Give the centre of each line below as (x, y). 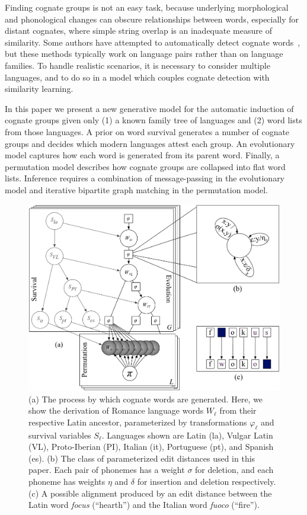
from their (238, 410)
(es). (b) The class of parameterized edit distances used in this (142, 458)
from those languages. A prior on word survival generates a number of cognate (147, 131)
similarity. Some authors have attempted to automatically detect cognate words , (153, 42)
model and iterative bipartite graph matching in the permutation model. (136, 189)
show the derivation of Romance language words (116, 410)
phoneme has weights (67, 482)
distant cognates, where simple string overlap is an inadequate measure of (138, 31)
